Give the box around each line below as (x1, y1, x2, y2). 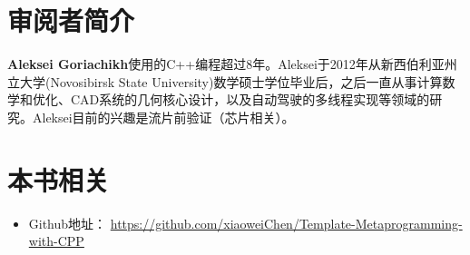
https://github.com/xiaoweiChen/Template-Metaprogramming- (110, 213, 463, 232)
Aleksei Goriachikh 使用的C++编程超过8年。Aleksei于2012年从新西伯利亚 (7, 54, 445, 74)
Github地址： (28, 213, 107, 232)
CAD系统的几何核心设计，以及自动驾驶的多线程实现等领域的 (70, 90, 430, 109)
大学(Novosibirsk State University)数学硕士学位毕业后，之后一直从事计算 (19, 72, 443, 91)
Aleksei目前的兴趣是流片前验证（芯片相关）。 (32, 107, 295, 126)
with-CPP (28, 231, 84, 250)
